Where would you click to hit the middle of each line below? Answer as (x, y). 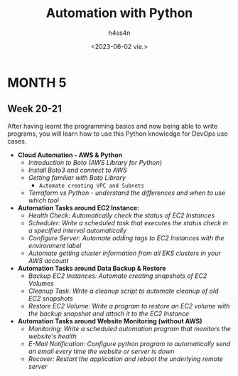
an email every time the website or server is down (101, 351)
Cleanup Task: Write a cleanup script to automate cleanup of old (123, 291)
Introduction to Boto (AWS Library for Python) (95, 162)
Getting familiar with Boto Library (77, 177)
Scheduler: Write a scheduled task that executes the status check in (128, 222)
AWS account (48, 260)
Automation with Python (119, 13)
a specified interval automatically (77, 230)
